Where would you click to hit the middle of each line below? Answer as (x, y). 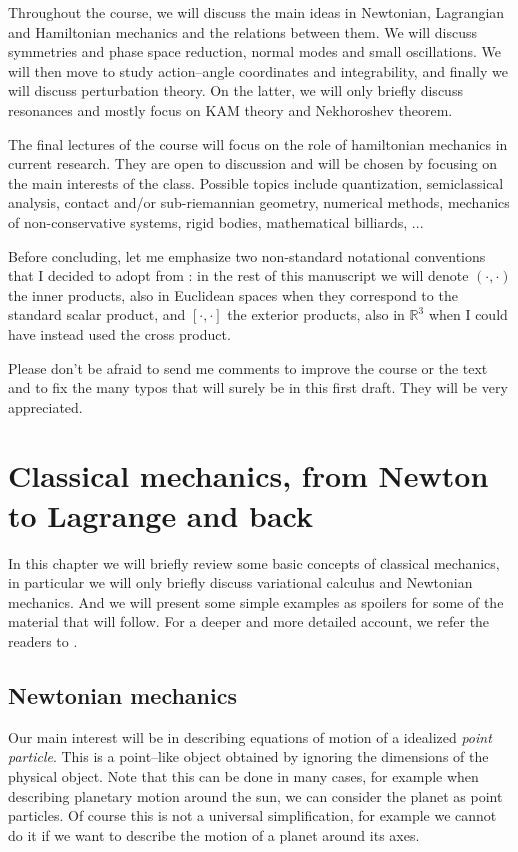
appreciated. (45, 406)
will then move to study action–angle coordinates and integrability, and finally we (258, 70)
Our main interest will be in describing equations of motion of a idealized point (250, 736)
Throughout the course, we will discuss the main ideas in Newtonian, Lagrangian (256, 12)
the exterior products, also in (316, 314)
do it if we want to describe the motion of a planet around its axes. (214, 834)
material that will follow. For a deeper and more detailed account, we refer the (249, 621)
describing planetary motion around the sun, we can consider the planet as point (255, 795)
